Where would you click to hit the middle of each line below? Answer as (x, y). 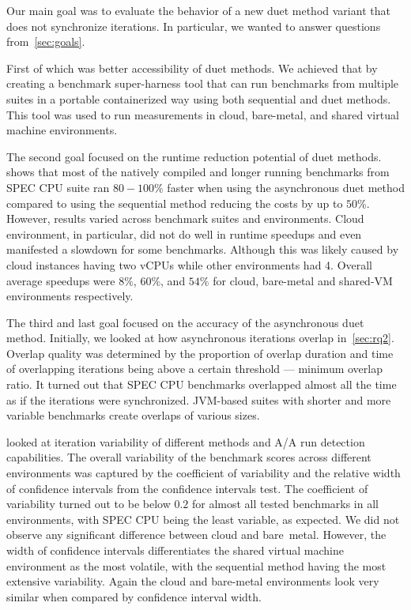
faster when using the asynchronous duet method (286, 187)
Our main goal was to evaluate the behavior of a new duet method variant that (198, 10)
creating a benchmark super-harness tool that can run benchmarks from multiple (203, 83)
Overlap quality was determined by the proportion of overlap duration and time (200, 353)
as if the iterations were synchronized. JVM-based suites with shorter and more (199, 399)
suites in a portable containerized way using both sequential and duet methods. (199, 98)
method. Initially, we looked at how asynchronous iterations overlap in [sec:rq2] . (200, 338)
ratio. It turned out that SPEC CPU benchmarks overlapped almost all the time (202, 384)
